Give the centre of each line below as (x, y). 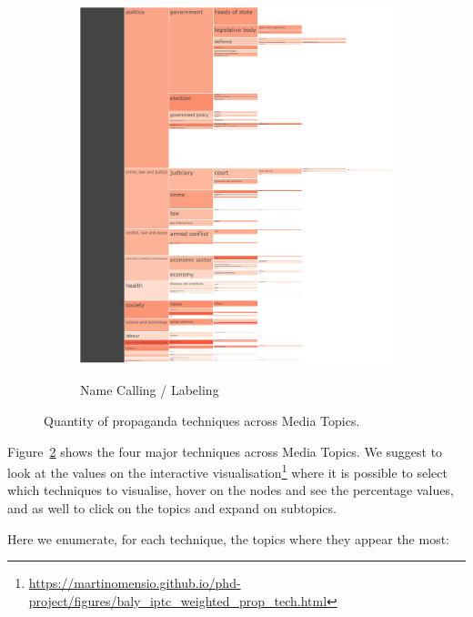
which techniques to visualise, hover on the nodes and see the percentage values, (231, 490)
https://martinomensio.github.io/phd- (135, 583)
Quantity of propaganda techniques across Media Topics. (202, 420)
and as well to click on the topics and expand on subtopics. (172, 507)
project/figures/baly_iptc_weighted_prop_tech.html (178, 600)
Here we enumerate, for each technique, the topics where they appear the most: (229, 538)
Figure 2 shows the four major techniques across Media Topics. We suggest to (225, 451)
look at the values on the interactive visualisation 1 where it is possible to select (227, 471)
